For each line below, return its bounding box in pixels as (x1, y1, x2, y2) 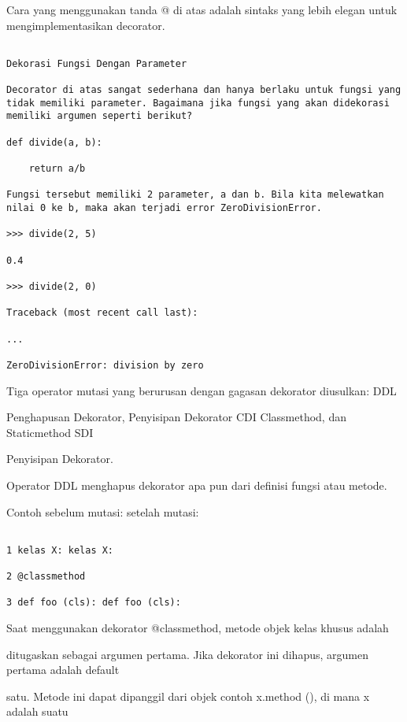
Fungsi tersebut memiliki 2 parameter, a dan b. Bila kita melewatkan (6, 189, 384, 201)
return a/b (28, 163, 86, 175)
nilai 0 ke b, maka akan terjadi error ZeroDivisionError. (6, 202, 322, 214)
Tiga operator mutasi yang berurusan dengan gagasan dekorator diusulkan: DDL (6, 382, 397, 398)
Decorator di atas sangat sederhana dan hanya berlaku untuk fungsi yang (6, 84, 401, 96)
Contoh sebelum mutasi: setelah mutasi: (6, 503, 199, 520)
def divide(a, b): (6, 136, 102, 148)
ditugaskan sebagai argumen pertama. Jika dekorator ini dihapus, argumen (6, 646, 368, 662)
